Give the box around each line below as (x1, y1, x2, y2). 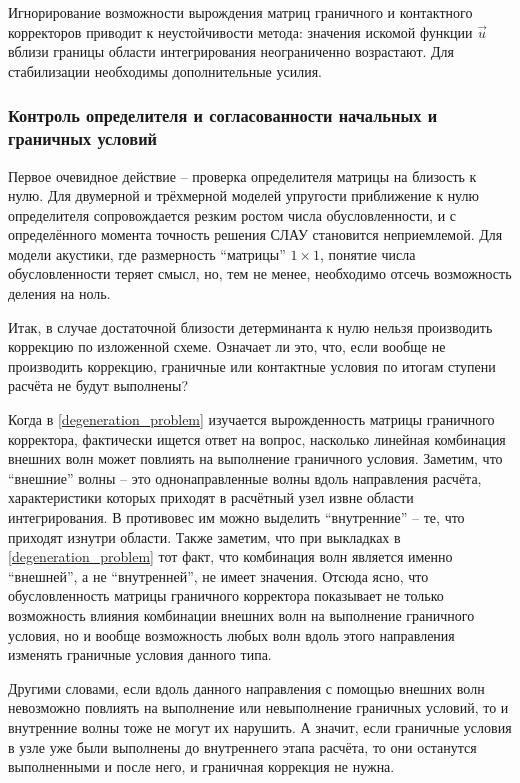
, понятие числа (320, 243, 416, 264)
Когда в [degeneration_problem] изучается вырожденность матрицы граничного (8, 409, 495, 430)
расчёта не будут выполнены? (8, 375, 189, 396)
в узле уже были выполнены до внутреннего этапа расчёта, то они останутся (8, 736, 477, 757)
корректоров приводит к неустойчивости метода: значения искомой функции (8, 21, 473, 42)
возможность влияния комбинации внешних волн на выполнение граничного (8, 604, 475, 625)
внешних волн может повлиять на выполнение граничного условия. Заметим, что (8, 448, 503, 469)
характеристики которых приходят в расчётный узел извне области (8, 487, 414, 508)
